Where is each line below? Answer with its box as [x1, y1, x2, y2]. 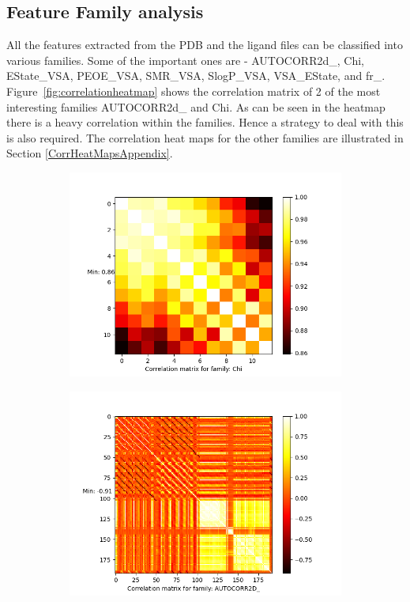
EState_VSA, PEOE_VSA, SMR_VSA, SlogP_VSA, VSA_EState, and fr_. [6, 67, 386, 84]
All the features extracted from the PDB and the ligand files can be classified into [6, 36, 403, 53]
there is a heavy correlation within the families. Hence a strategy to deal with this [6, 114, 404, 131]
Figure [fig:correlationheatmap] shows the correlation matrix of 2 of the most [6, 82, 381, 99]
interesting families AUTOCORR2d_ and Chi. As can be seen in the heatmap [6, 98, 386, 115]
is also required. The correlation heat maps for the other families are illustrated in [6, 129, 404, 146]
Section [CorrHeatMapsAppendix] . [6, 145, 173, 161]
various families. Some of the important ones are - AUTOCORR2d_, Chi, [6, 51, 364, 68]
